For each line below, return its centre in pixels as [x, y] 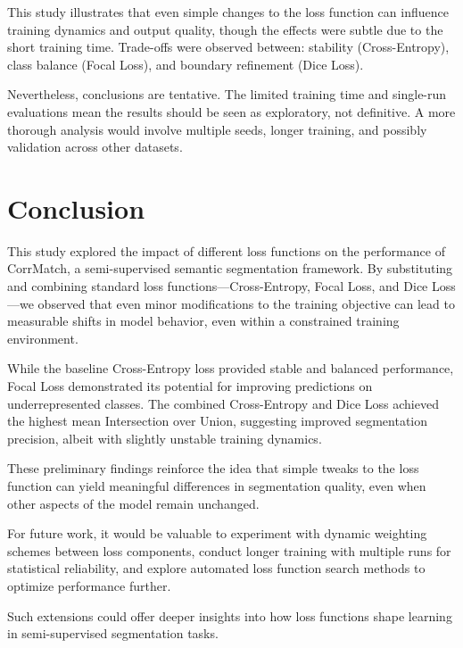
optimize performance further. [89, 585]
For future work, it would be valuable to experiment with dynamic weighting [217, 533]
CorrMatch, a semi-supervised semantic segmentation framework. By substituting [230, 268]
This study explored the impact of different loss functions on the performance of [226, 250]
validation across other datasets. [95, 147]
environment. [43, 338]
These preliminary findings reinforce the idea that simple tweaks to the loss [213, 468]
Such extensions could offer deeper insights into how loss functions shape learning [230, 615]
